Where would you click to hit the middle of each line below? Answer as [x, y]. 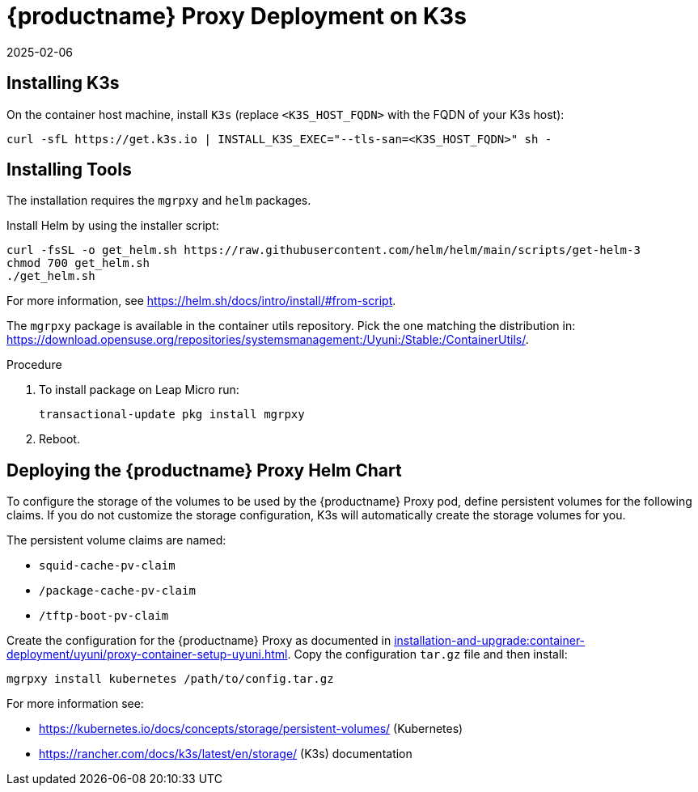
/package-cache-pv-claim [117, 591]
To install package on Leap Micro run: [139, 390]
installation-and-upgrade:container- [490, 641]
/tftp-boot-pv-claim [104, 616]
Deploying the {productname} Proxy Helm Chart [204, 470]
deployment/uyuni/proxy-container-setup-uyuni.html [147, 654]
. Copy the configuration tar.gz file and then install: [427, 654]
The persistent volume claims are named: [116, 540]
